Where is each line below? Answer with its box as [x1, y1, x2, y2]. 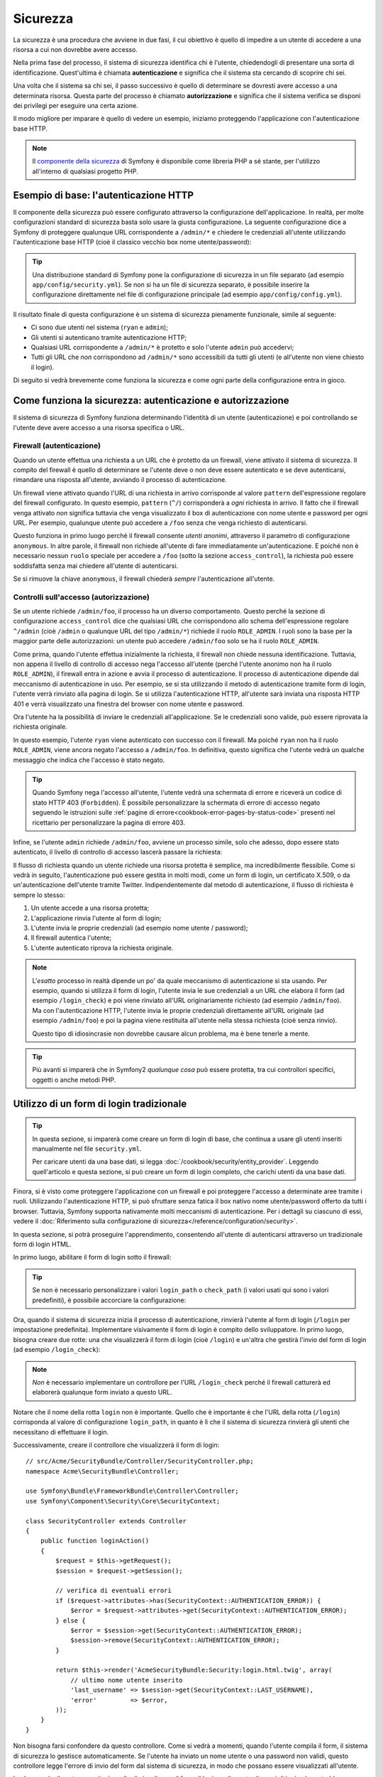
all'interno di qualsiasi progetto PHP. [32, 167, 138, 176]
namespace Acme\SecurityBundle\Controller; [26, 1467, 179, 1475]
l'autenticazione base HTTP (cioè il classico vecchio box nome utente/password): [13, 237, 252, 246]
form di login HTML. [13, 1240, 72, 1249]
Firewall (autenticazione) [13, 441, 101, 451]
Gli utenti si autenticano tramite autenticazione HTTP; [30, 333, 187, 341]
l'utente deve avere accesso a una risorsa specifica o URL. [13, 423, 185, 431]
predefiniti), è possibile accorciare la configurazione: [32, 1296, 187, 1304]
